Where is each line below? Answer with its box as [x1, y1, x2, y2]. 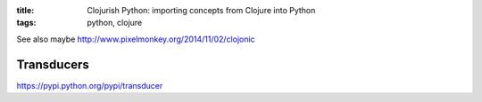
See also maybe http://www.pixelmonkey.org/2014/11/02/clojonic [16, 34, 255, 44]
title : [16, 5, 35, 15]
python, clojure [87, 18, 143, 28]
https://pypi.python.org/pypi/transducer [16, 80, 163, 90]
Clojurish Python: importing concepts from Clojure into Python [87, 5, 316, 15]
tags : [16, 18, 37, 28]
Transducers [16, 57, 89, 72]
